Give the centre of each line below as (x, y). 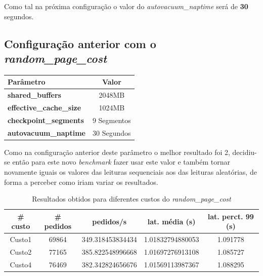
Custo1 (21, 239)
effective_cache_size (45, 107)
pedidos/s (109, 221)
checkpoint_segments (46, 120)
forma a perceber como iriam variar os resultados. (81, 182)
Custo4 (21, 264)
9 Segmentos (112, 120)
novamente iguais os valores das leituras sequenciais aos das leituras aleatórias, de (130, 171)
